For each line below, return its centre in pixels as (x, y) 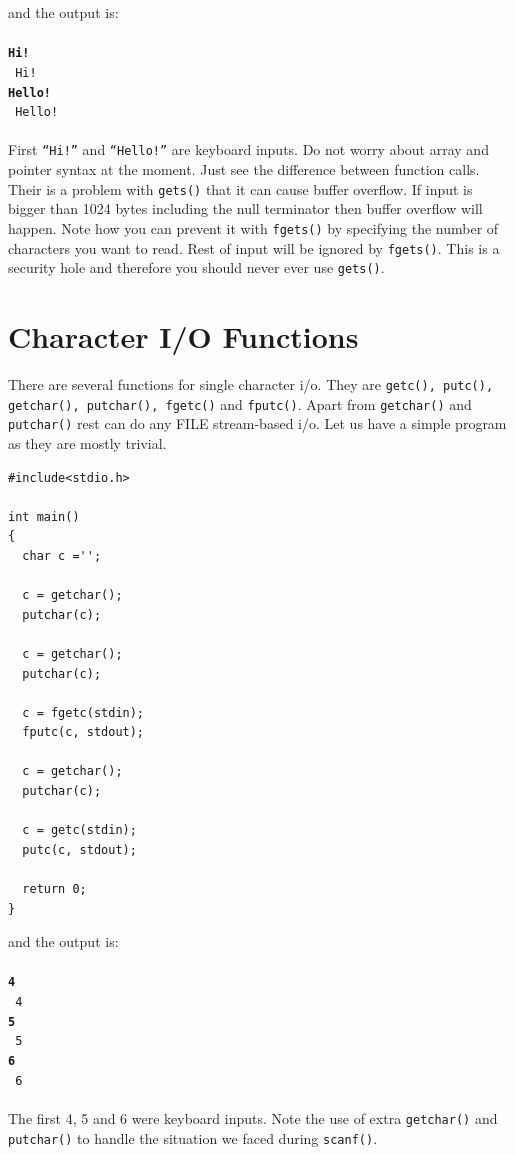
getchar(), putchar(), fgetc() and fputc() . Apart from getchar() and (240, 403)
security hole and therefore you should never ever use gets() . (196, 267)
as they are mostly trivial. (87, 442)
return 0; (54, 889)
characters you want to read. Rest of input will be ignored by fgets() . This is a (254, 247)
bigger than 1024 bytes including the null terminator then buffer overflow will (245, 208)
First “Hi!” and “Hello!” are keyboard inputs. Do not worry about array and (248, 149)
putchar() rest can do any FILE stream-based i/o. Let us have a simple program (257, 423)
